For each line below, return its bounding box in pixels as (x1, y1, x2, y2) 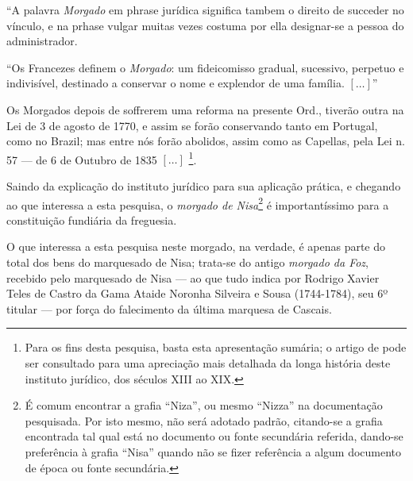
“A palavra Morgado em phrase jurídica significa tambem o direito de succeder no (6, 2, 404, 17)
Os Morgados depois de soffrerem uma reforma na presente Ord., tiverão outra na (6, 101, 404, 117)
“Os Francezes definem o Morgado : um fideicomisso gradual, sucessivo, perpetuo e (6, 59, 404, 75)
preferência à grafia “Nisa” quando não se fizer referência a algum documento (25, 443, 402, 460)
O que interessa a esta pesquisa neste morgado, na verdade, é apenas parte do (6, 238, 386, 255)
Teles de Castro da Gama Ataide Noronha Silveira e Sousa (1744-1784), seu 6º (6, 285, 388, 302)
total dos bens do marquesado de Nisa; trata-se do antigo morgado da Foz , (6, 254, 369, 271)
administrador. (6, 33, 78, 49)
